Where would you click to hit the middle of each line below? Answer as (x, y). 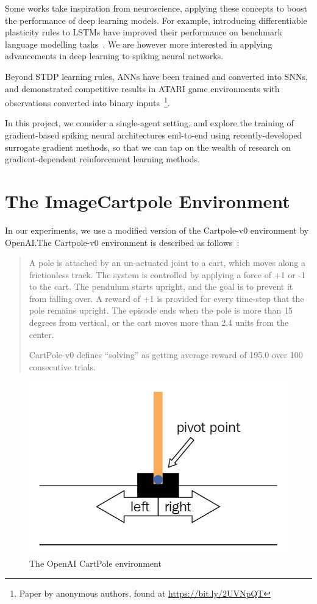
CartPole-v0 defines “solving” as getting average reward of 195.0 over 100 (166, 355)
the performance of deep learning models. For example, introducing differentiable (156, 20)
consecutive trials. (62, 366)
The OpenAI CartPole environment (95, 563)
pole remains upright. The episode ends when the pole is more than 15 (161, 310)
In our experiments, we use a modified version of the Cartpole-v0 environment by (157, 230)
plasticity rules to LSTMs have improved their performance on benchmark (144, 32)
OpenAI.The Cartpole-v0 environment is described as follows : (122, 242)
